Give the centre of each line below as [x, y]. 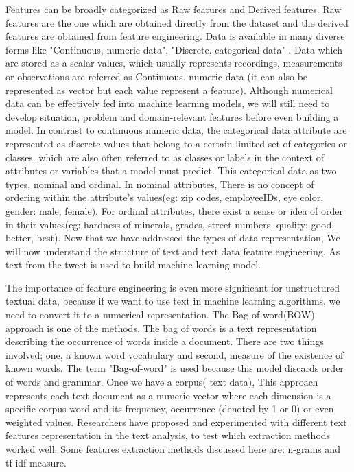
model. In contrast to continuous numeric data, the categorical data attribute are [176, 130]
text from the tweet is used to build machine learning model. [133, 264]
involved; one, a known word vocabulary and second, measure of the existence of [175, 354]
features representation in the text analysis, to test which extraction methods [168, 435]
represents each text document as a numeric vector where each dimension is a [168, 395]
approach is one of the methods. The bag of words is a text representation [161, 328]
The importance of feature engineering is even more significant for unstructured [173, 287]
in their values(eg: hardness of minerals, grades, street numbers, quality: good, [170, 224]
